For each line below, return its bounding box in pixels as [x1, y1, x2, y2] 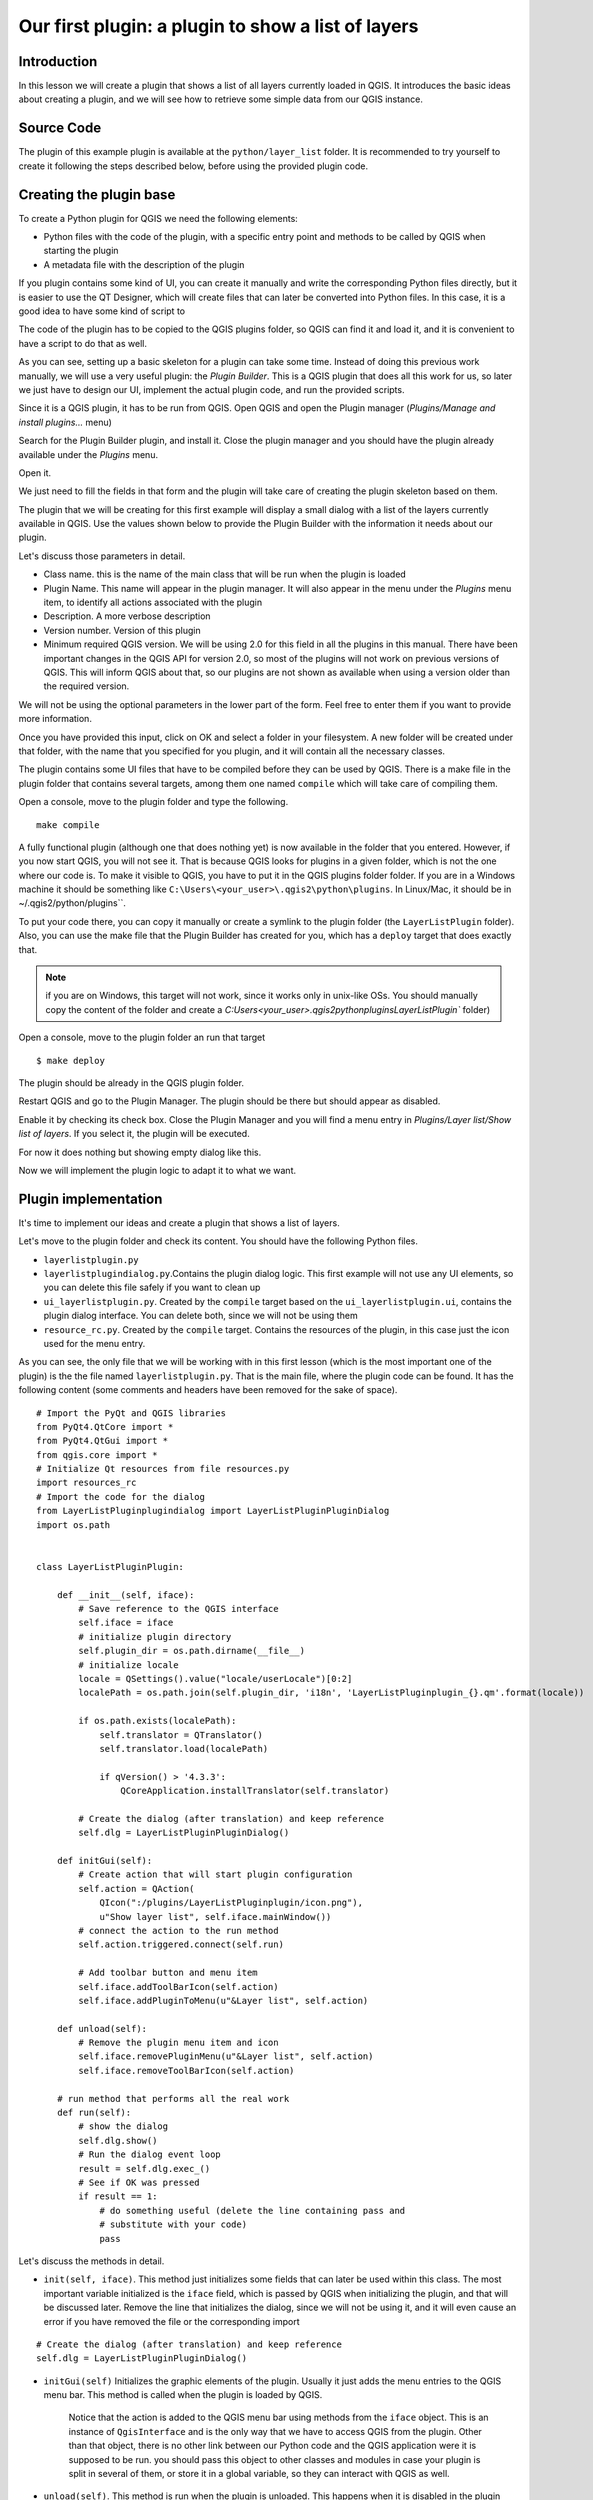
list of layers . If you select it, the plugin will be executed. [18, 1128, 250, 1140]
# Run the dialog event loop [78, 2149, 222, 2160]
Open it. [18, 466, 52, 479]
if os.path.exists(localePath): [78, 1715, 237, 1727]
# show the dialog [78, 2121, 169, 2132]
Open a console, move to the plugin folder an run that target [18, 1031, 266, 1044]
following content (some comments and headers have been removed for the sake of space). [18, 1384, 398, 1396]
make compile [36, 819, 100, 830]
